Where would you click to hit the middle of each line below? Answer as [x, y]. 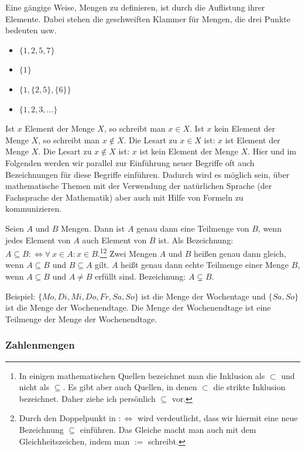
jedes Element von [38, 240]
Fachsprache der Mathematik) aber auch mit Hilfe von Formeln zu [124, 197]
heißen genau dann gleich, [240, 253]
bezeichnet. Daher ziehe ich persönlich [87, 398]
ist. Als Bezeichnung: [196, 240]
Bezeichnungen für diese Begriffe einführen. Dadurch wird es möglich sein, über [148, 174]
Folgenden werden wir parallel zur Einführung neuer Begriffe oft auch [130, 162]
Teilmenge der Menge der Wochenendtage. [81, 319]
